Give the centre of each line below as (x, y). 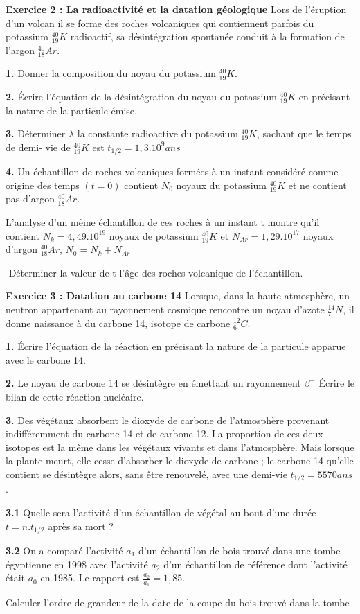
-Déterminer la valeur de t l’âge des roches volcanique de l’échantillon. (154, 272)
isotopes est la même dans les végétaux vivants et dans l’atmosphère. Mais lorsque (180, 447)
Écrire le (337, 383)
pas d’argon (30, 199)
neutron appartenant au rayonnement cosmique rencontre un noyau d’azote (165, 309)
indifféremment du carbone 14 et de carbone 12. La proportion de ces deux (164, 433)
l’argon (20, 50)
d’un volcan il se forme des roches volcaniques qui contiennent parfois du (160, 23)
